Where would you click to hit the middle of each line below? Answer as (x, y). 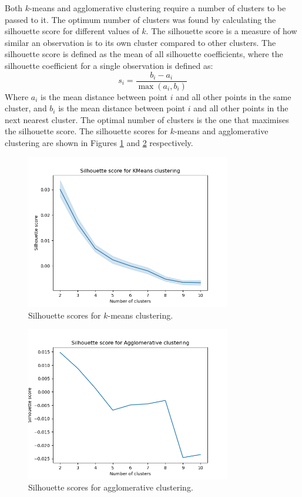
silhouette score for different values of (72, 31)
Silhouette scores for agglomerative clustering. (111, 487)
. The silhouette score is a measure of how (222, 31)
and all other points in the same (234, 96)
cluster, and (26, 108)
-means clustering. (140, 315)
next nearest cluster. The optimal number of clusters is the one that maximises (147, 119)
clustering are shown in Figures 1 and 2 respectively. (99, 143)
